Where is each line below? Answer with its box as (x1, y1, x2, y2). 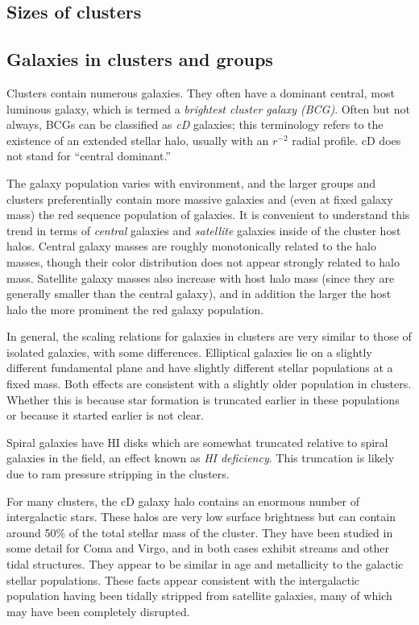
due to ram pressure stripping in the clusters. (6, 466, 230, 482)
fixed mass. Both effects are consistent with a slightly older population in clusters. (6, 375, 412, 392)
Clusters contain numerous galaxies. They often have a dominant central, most (6, 84, 395, 101)
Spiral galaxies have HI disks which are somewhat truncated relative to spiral (6, 433, 388, 450)
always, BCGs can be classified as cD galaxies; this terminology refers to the (6, 116, 384, 133)
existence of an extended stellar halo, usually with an (6, 131, 269, 148)
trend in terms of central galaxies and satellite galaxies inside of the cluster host (6, 221, 401, 238)
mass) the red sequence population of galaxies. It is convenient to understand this (6, 206, 410, 223)
